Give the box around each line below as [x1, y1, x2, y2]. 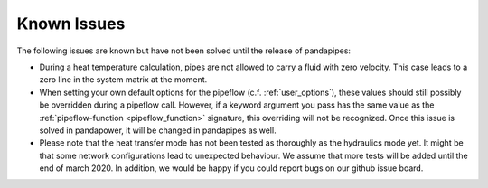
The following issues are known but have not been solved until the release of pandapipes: [16, 45, 352, 56]
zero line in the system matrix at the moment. [39, 74, 208, 85]
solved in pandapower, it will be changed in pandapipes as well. [39, 125, 277, 136]
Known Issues [16, 14, 126, 33]
